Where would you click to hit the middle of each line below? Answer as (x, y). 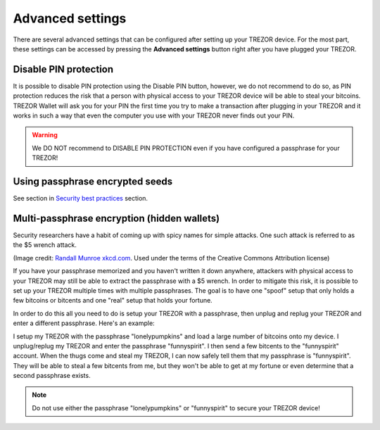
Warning (45, 135)
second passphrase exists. (52, 376)
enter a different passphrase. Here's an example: (84, 323)
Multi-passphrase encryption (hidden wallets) (116, 218)
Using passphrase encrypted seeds (93, 182)
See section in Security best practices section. (80, 198)
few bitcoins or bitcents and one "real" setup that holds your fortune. (113, 301)
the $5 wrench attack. (45, 245)
